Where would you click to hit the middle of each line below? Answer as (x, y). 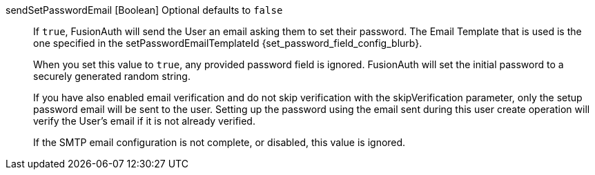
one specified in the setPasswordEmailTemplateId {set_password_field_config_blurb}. (228, 43)
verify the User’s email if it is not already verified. (144, 121)
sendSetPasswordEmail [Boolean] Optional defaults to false (144, 10)
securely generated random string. (112, 76)
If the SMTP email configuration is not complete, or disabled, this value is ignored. (220, 142)
